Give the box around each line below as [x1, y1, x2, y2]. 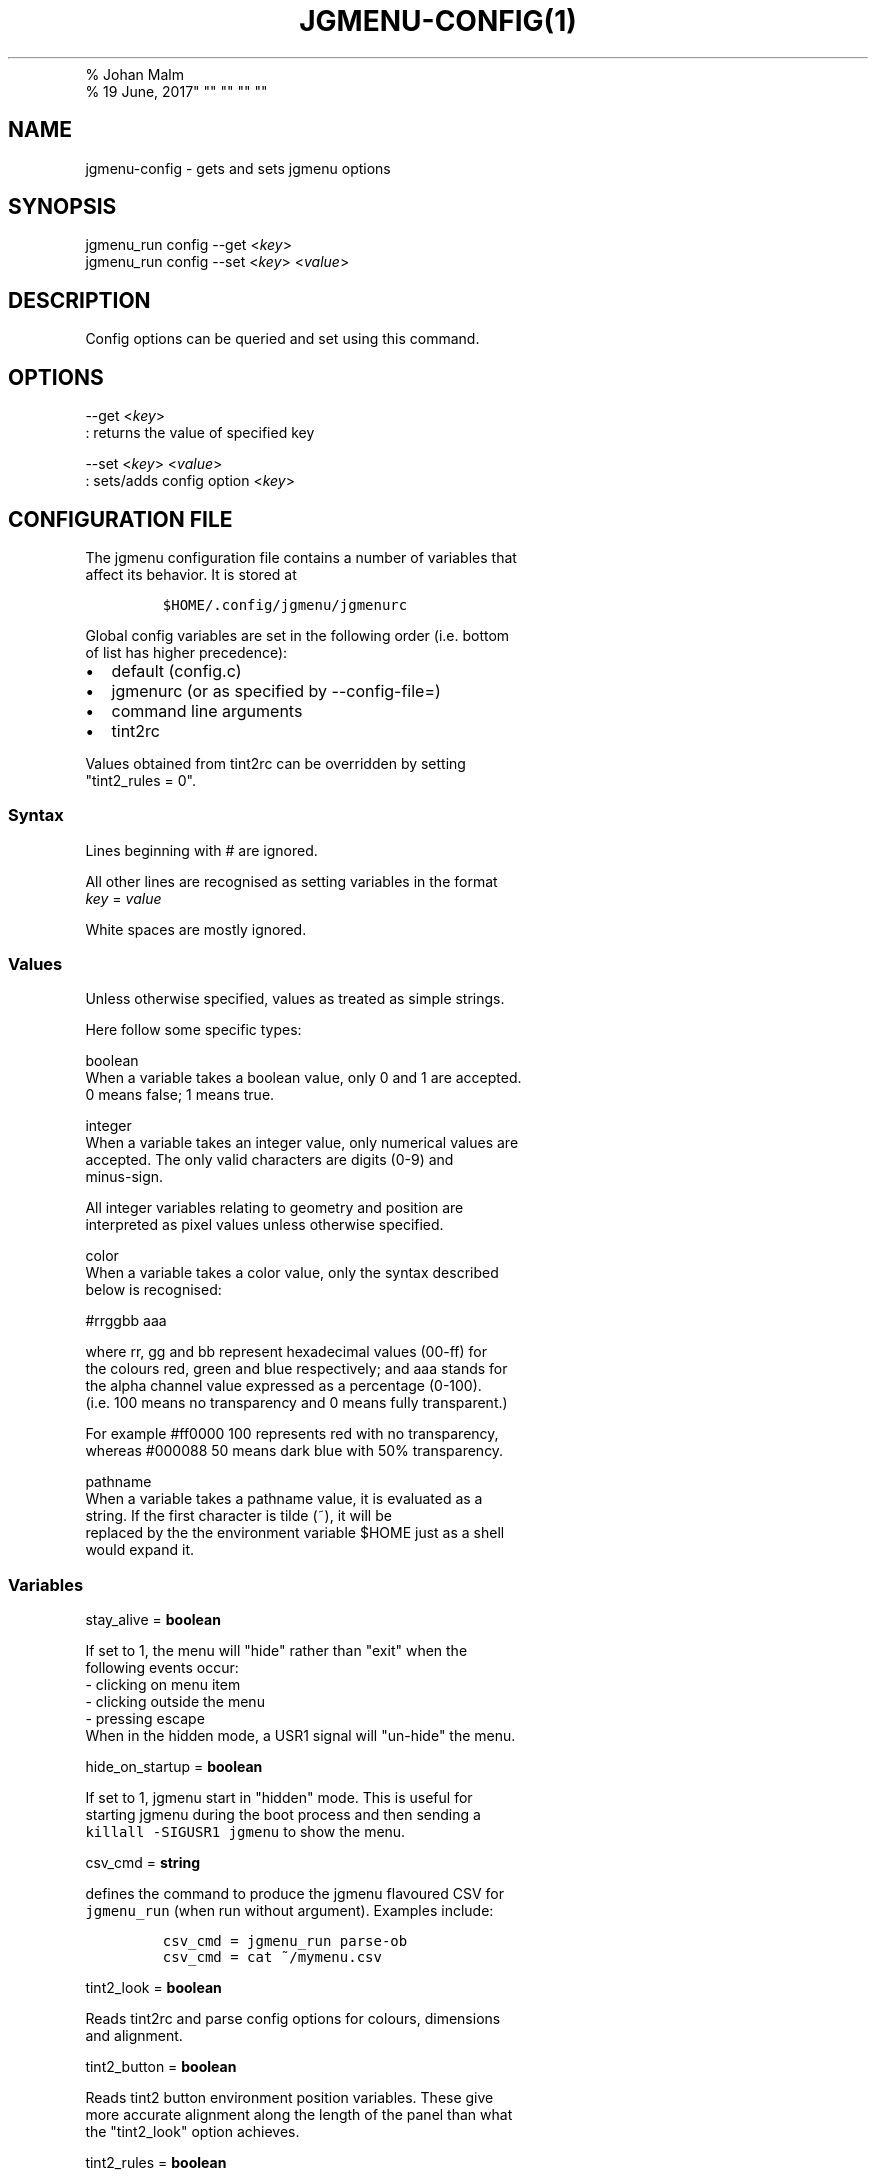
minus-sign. [85, 1168, 164, 1186]
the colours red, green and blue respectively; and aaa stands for [85, 1360, 508, 1378]
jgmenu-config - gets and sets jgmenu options [85, 159, 391, 177]
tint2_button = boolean [85, 2058, 237, 2076]
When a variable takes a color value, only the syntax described [85, 1264, 499, 1282]
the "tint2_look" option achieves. [85, 2123, 300, 2141]
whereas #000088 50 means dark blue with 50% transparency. [85, 1442, 504, 1460]
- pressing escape [85, 1710, 205, 1728]
